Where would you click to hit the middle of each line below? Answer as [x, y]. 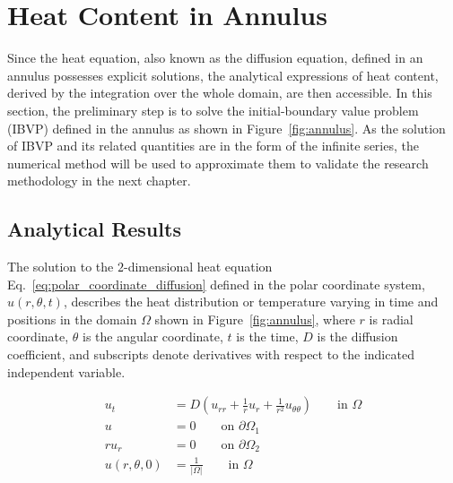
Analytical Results [94, 229]
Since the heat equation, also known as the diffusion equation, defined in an [215, 58]
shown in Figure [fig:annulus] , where [255, 319]
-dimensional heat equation [198, 267]
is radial [391, 319]
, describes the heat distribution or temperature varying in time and [251, 302]
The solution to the [61, 267]
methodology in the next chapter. [99, 181]
